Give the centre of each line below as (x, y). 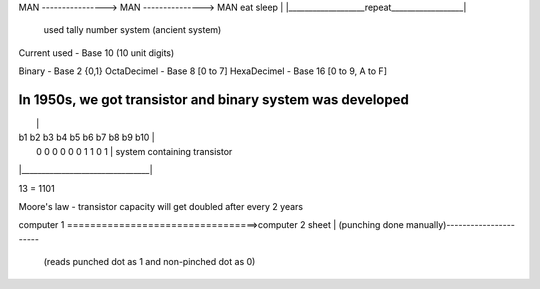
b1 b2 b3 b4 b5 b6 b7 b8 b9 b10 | (86, 137)
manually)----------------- (460, 225)
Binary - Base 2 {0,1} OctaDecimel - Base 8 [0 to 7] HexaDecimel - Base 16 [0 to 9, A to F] (202, 71)
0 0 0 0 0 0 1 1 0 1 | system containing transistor (134, 151)
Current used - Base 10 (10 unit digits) (96, 52)
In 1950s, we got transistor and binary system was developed (213, 99)
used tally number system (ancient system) (132, 30)
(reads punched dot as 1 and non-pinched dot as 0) (149, 262)
